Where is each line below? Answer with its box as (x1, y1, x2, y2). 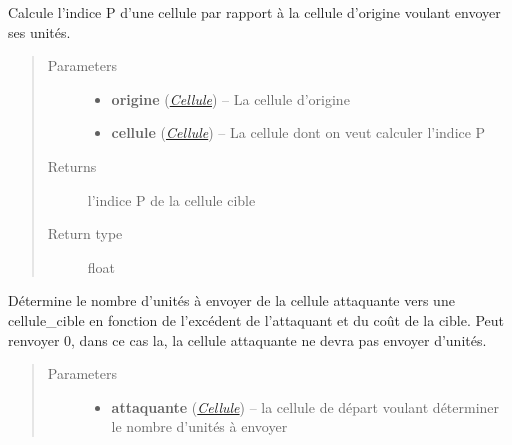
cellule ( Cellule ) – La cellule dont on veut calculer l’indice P (111, 122, 486, 143)
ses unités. (8, 21, 71, 42)
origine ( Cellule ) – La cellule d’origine (111, 88, 350, 109)
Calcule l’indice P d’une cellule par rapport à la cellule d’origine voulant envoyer (8, 2, 501, 22)
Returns (47, 155, 97, 176)
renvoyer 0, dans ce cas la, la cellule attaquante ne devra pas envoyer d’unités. (8, 329, 487, 350)
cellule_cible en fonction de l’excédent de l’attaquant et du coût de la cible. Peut (8, 309, 505, 330)
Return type (47, 223, 123, 244)
